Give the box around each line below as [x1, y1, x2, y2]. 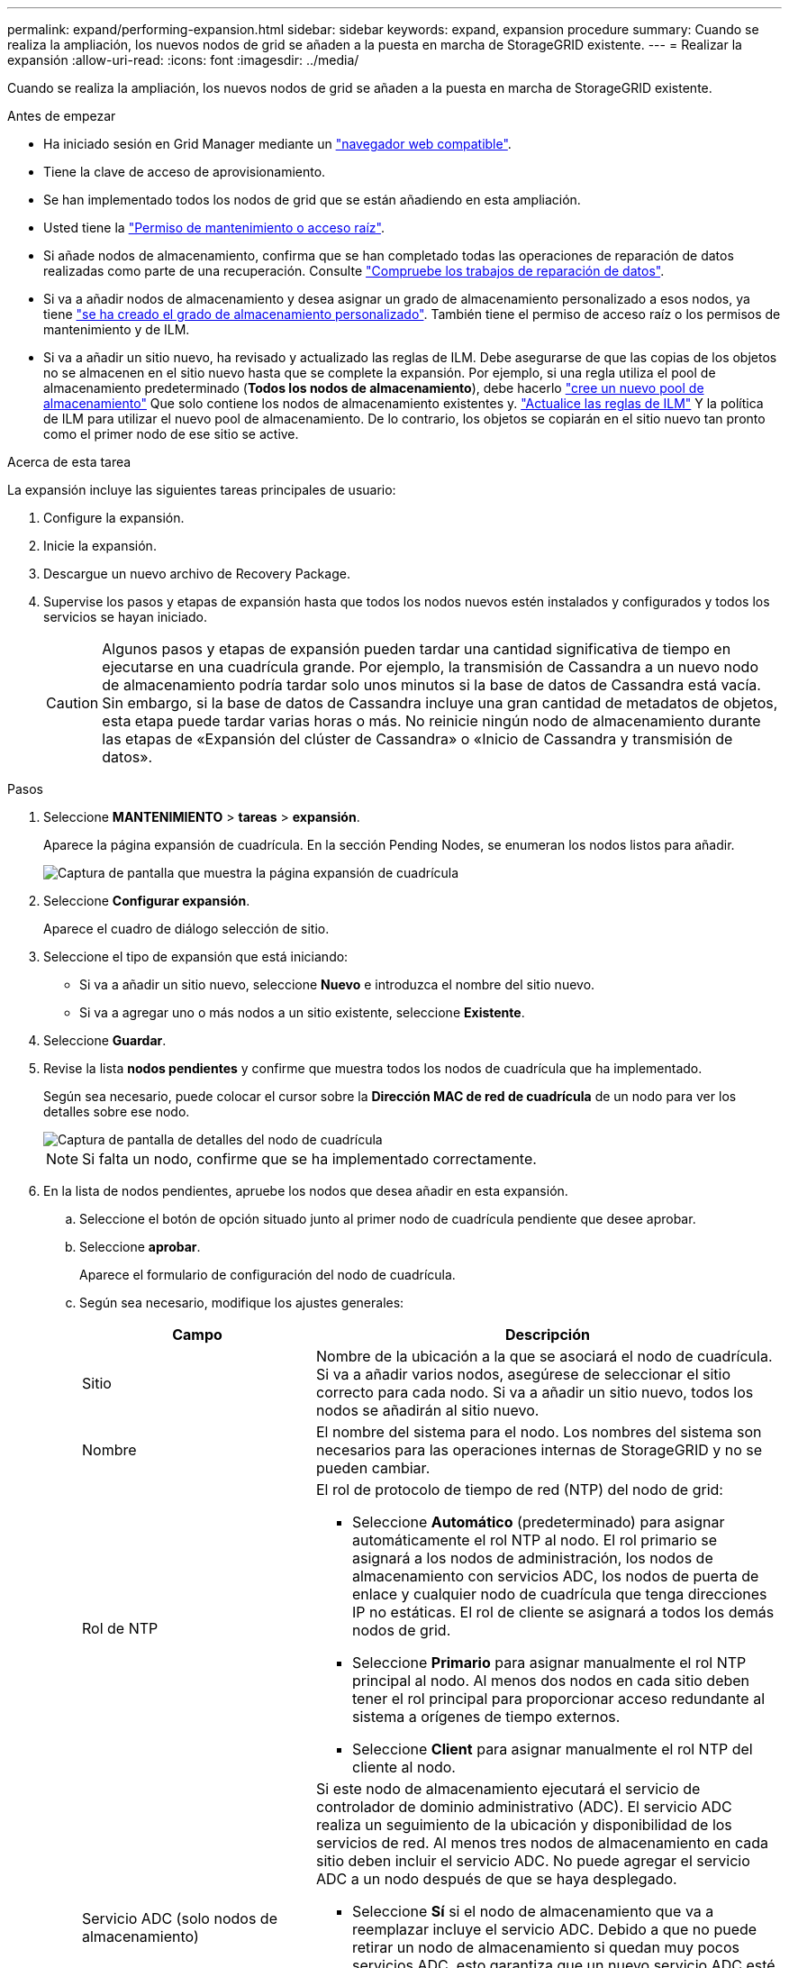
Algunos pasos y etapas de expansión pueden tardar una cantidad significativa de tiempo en [102, 640, 731, 658]
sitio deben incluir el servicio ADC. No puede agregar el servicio [315, 1852, 750, 1870]
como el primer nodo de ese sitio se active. [43, 426, 299, 442]
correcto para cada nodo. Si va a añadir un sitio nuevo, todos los [315, 1383, 754, 1401]
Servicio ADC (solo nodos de [82, 1909, 277, 1927]
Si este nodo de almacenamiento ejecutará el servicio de [315, 1780, 701, 1798]
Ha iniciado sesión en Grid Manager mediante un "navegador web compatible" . [43, 136, 512, 151]
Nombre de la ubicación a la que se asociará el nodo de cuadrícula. [315, 1347, 773, 1365]
